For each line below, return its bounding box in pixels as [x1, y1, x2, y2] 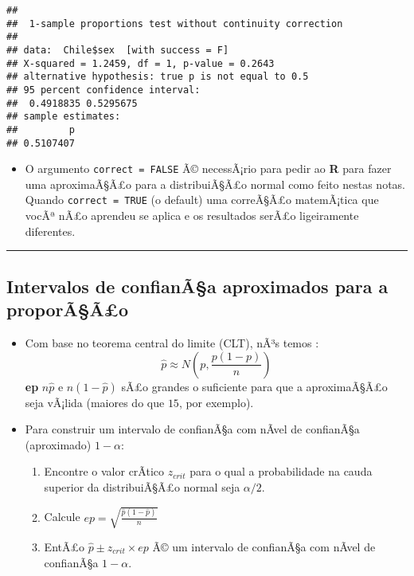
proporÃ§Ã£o [6, 297, 128, 322]
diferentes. [25, 222, 76, 239]
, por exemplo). [178, 394, 254, 410]
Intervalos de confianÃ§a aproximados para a [6, 273, 389, 298]
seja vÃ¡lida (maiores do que [25, 394, 165, 410]
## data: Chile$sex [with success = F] [6, 44, 229, 56]
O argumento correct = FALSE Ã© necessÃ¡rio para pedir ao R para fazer [25, 160, 392, 177]
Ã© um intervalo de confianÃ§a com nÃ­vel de [152, 539, 376, 555]
